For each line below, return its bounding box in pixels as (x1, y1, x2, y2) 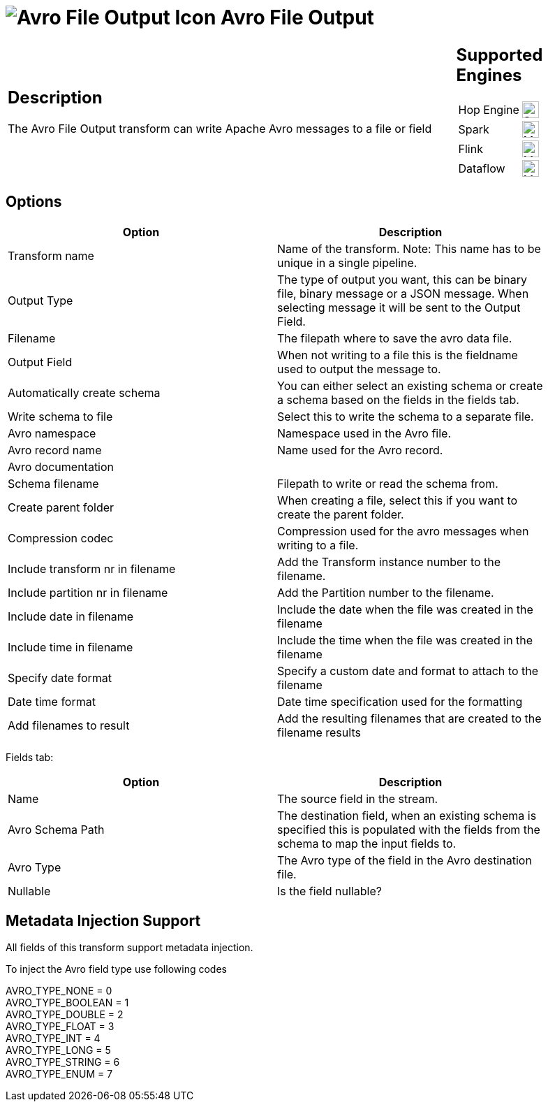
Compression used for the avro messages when (277, 523, 529, 538)
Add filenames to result (8, 718, 130, 732)
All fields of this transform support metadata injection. (6, 941, 253, 954)
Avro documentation (8, 459, 114, 474)
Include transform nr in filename (8, 561, 176, 576)
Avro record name (8, 442, 102, 457)
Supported (456, 44, 543, 65)
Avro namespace (8, 426, 96, 440)
